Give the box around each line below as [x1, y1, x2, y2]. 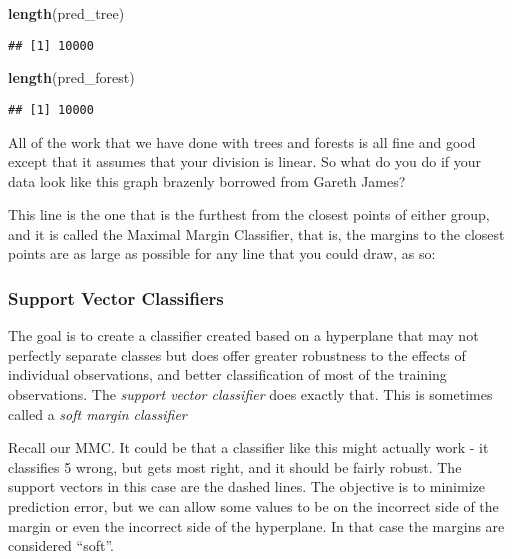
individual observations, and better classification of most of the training [8, 364, 447, 385]
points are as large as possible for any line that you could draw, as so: [8, 243, 436, 264]
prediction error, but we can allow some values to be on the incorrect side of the [8, 496, 499, 517]
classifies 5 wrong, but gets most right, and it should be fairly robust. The [8, 456, 462, 477]
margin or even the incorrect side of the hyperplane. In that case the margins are [8, 515, 505, 536]
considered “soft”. [8, 535, 114, 556]
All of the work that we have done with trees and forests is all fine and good [8, 131, 476, 152]
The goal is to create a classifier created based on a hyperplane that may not [8, 325, 479, 346]
